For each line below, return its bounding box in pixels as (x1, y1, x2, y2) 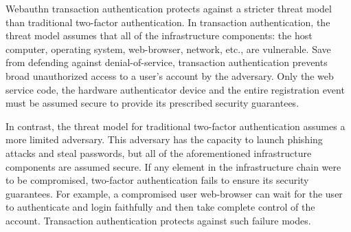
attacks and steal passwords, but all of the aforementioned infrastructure (5, 145, 312, 160)
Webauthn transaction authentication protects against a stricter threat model (5, 1, 332, 15)
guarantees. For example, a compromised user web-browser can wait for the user (5, 186, 343, 200)
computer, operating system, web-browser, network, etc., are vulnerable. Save (5, 41, 331, 56)
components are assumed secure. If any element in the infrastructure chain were (5, 159, 341, 173)
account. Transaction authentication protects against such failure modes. (5, 213, 311, 227)
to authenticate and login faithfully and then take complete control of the (5, 200, 315, 214)
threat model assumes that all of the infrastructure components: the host (5, 28, 313, 43)
